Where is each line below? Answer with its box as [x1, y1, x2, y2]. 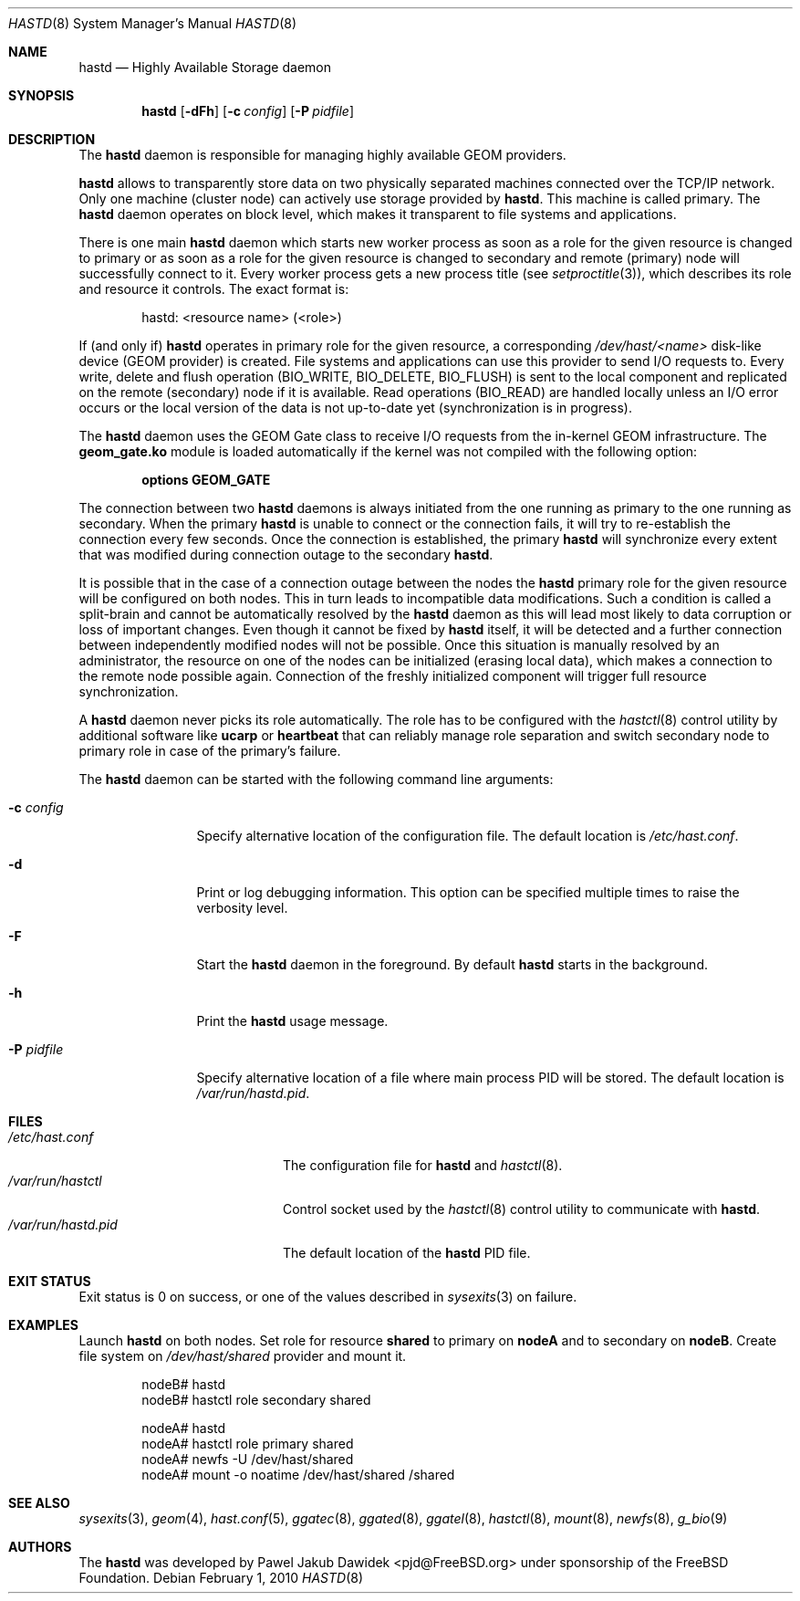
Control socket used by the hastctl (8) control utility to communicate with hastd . [283, 1201, 761, 1217]
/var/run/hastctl [8, 1173, 102, 1188]
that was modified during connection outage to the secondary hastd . [78, 547, 494, 562]
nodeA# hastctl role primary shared [141, 1436, 354, 1451]
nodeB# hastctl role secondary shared [141, 1392, 371, 1407]
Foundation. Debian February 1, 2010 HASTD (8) [78, 1570, 364, 1585]
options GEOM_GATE [141, 472, 271, 487]
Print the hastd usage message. [196, 1013, 389, 1029]
